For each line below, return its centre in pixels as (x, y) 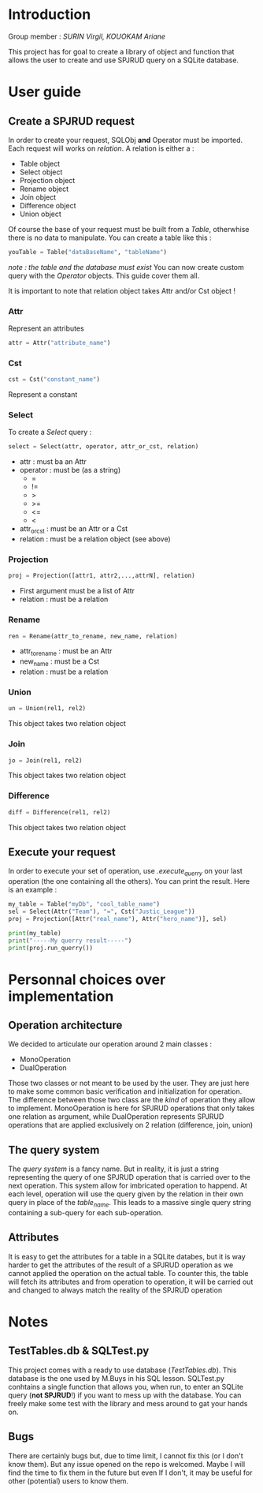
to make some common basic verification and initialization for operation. (125, 1091)
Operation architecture (65, 1025)
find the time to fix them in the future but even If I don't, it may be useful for (130, 1472)
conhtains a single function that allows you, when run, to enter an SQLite (126, 1386)
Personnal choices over (87, 979)
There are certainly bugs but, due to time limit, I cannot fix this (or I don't (126, 1456)
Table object (40, 163)
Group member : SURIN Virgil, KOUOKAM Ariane (87, 36)
